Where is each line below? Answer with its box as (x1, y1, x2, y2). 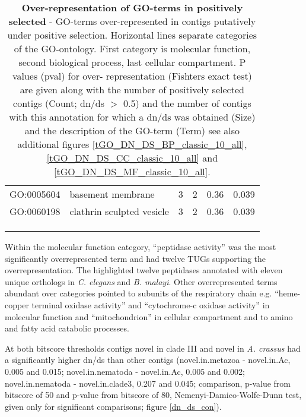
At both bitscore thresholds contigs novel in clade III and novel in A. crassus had (5, 342, 301, 354)
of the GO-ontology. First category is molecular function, (14, 42, 251, 55)
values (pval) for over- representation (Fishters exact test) (12, 69, 252, 83)
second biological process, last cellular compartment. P (18, 55, 246, 69)
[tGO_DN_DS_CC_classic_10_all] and (46, 151, 218, 165)
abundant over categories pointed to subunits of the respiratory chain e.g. (5, 287, 272, 299)
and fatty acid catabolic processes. (5, 322, 129, 334)
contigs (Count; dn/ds (13, 96, 105, 110)
